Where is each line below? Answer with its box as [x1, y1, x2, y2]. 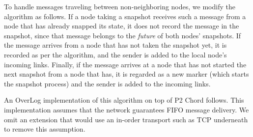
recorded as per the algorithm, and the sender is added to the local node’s [4, 49, 227, 59]
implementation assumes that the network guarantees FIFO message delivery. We [4, 104, 249, 114]
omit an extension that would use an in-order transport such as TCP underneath [4, 114, 248, 124]
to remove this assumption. [4, 124, 85, 134]
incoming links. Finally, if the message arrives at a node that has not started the [4, 59, 247, 69]
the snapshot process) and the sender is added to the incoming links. [4, 78, 211, 88]
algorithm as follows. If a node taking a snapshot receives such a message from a [4, 11, 246, 21]
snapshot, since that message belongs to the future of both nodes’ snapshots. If [4, 30, 241, 40]
